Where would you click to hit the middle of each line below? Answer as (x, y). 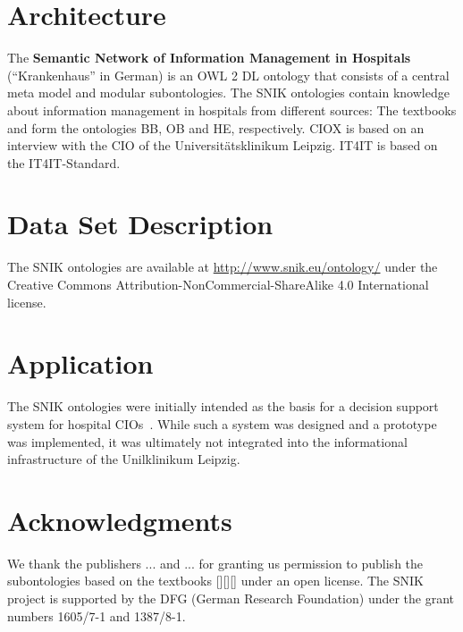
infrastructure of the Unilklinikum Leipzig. (124, 459)
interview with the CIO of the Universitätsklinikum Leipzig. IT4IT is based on (223, 145)
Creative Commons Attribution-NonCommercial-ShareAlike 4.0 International (218, 284)
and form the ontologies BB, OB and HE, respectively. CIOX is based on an (216, 127)
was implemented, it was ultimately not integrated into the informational (207, 441)
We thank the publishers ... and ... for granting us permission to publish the (215, 563)
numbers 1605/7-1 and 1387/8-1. (97, 615)
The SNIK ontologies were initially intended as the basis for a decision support (223, 406)
